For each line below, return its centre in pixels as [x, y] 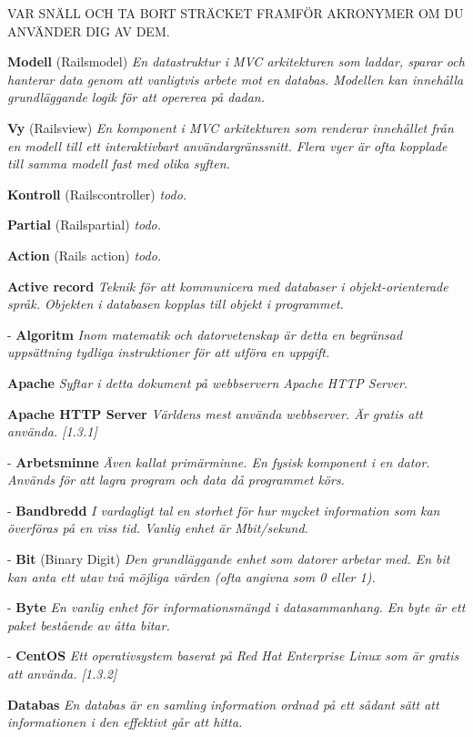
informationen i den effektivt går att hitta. [125, 722]
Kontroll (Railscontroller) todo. [97, 194]
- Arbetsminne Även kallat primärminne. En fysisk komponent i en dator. [219, 461]
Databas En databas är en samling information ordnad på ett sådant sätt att [223, 704]
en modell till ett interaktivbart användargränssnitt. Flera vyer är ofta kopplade [227, 145]
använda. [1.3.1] [52, 431]
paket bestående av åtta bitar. [89, 624]
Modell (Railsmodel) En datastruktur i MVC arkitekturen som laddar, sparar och [236, 61]
